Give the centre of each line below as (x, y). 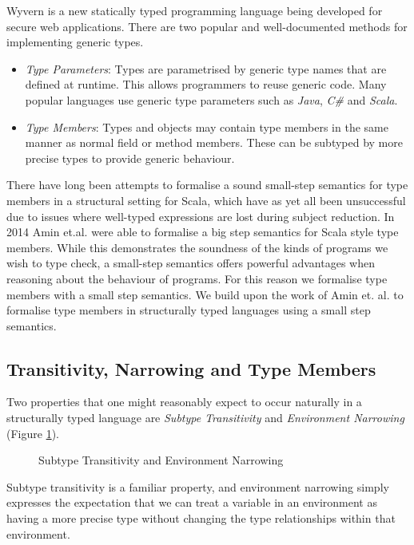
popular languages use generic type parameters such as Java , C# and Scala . (211, 99)
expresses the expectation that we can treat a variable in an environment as (192, 502)
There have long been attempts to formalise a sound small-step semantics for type (207, 185)
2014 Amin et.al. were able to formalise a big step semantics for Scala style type (203, 232)
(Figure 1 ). (33, 433)
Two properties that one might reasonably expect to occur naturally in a (184, 402)
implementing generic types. (75, 42)
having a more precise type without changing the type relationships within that (201, 518)
